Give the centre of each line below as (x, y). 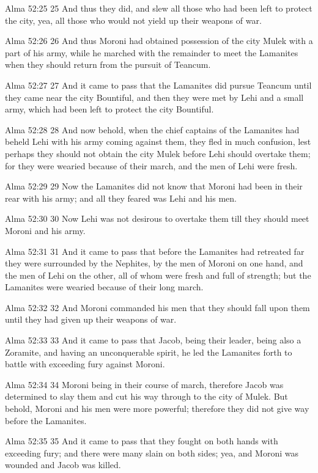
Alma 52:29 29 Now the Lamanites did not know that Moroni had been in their (154, 186)
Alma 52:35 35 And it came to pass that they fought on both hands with (142, 441)
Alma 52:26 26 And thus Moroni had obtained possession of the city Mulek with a (159, 41)
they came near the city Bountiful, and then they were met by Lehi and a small (154, 97)
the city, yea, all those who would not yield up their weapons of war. (133, 20)
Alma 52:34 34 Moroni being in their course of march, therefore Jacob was (144, 384)
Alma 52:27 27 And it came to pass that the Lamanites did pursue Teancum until (158, 85)
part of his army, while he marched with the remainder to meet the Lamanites (152, 52)
